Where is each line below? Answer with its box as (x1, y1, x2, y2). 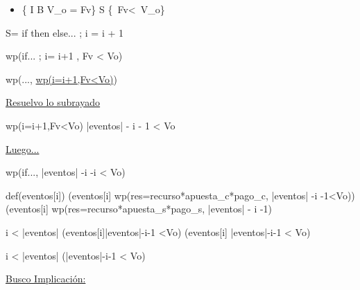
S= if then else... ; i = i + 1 (6, 25, 124, 39)
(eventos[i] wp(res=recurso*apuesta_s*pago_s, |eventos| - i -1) (6, 201, 273, 216)
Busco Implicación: (6, 271, 86, 286)
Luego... (6, 141, 40, 156)
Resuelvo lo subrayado (6, 95, 101, 109)
